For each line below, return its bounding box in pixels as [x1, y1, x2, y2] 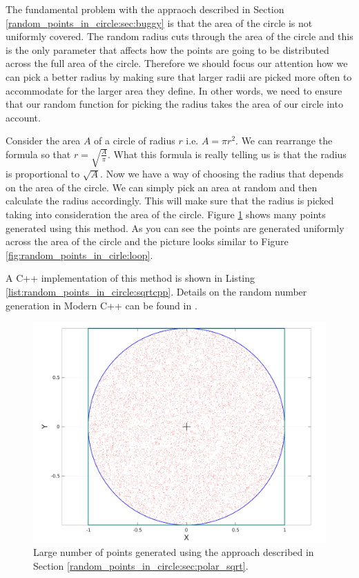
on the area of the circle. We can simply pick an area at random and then [6, 180, 318, 194]
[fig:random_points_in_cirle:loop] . [6, 247, 153, 262]
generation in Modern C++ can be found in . [6, 298, 197, 312]
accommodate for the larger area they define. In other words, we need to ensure [6, 83, 342, 97]
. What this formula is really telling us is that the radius [108, 146, 347, 161]
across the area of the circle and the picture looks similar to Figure [6, 234, 289, 249]
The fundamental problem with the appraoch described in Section [6, 2, 284, 16]
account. [6, 110, 41, 124]
